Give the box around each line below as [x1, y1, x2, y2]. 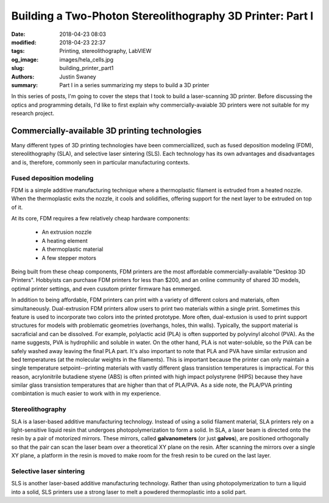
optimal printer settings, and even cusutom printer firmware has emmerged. [11, 285, 202, 292]
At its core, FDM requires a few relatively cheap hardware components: [11, 215, 190, 222]
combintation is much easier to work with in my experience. [11, 390, 161, 397]
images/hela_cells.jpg [59, 55, 114, 63]
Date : [11, 30, 26, 38]
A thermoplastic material [41, 245, 104, 253]
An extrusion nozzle [41, 228, 92, 236]
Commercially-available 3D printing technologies [11, 125, 202, 136]
